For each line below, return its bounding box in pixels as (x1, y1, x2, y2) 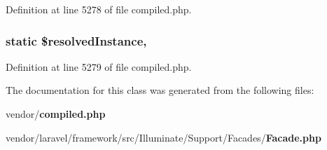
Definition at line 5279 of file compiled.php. (6, 59, 192, 74)
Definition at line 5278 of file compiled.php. (6, 2, 192, 16)
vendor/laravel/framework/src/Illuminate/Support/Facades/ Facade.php (6, 130, 321, 144)
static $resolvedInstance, (6, 32, 147, 49)
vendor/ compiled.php (6, 107, 106, 121)
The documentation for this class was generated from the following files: (6, 83, 314, 97)
